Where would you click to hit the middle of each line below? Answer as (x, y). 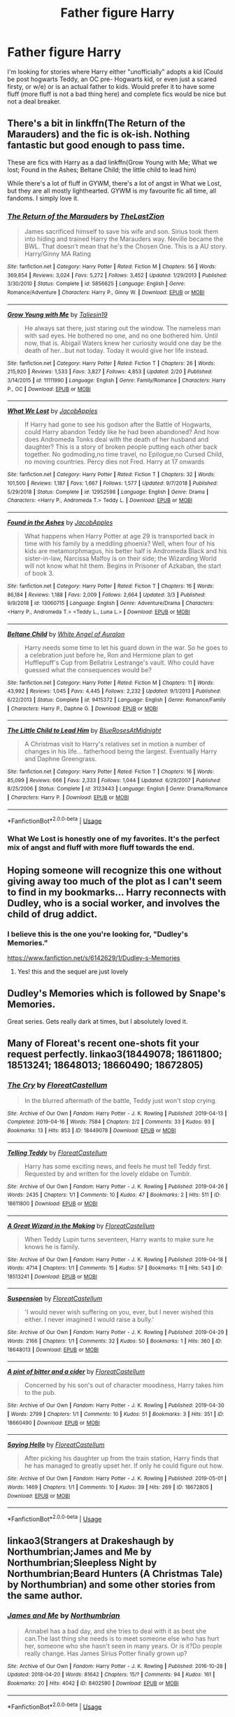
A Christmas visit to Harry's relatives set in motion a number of (115, 744)
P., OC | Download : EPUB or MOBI (49, 389)
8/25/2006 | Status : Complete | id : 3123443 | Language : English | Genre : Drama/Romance (117, 789)
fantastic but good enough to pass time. (96, 145)
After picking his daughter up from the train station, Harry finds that (121, 1459)
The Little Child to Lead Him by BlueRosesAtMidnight (84, 730)
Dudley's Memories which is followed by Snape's (116, 993)
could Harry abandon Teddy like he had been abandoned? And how (122, 432)
